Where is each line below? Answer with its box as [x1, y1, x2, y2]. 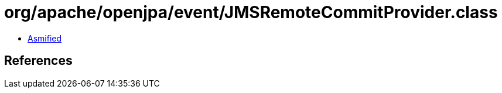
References [4, 53, 73, 68]
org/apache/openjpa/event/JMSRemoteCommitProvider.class [4, 2, 498, 22]
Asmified [28, 33, 62, 43]
